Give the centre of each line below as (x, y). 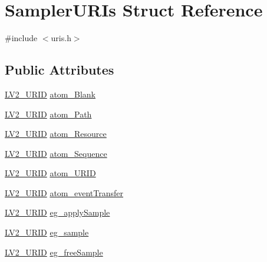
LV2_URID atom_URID (50, 173)
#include (21, 38)
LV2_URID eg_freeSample (54, 252)
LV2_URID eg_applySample (57, 212)
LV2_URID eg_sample (47, 232)
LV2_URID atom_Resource (56, 134)
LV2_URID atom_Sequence (56, 153)
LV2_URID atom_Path (48, 114)
